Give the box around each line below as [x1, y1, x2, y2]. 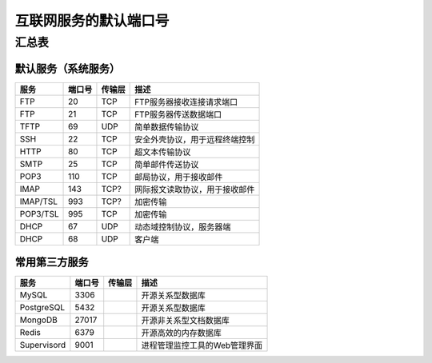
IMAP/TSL [19, 196, 58, 207]
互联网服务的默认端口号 [14, 12, 170, 30]
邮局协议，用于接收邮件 [134, 171, 223, 182]
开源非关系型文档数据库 [141, 315, 230, 326]
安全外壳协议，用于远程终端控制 [134, 134, 255, 145]
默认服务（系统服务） [14, 62, 120, 75]
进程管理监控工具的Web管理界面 [141, 340, 263, 351]
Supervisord [19, 340, 66, 351]
